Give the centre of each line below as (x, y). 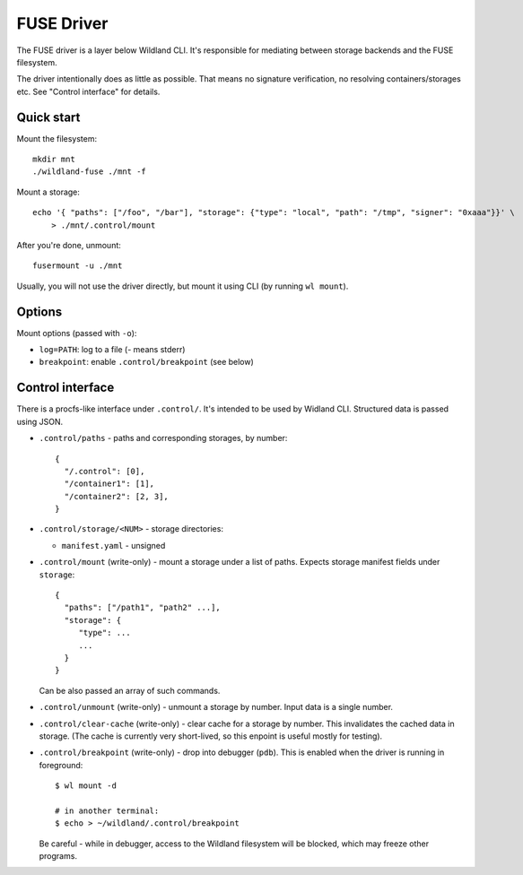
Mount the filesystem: (57, 138)
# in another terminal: (107, 810)
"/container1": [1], (109, 484)
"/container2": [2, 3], (117, 496)
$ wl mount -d (86, 786)
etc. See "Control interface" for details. (88, 91)
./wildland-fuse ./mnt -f (90, 172)
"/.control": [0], (105, 471)
